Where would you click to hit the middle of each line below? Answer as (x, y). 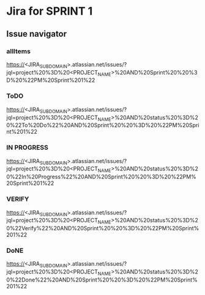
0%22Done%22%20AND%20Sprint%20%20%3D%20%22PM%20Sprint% (102, 280)
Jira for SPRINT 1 (50, 11)
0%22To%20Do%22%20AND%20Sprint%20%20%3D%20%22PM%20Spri (103, 125)
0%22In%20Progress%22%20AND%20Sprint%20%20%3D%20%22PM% (102, 177)
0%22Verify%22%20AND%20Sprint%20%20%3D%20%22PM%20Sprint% (103, 228)
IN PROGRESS (28, 148)
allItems (18, 51)
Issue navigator (37, 34)
